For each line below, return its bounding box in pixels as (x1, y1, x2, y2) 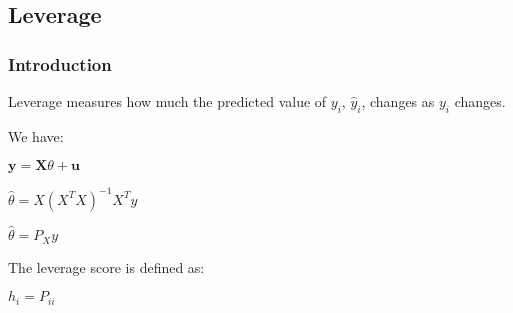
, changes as (361, 91, 435, 111)
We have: (8, 125, 64, 146)
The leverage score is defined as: (8, 256, 205, 277)
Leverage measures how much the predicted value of (8, 91, 327, 111)
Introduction (8, 51, 112, 76)
